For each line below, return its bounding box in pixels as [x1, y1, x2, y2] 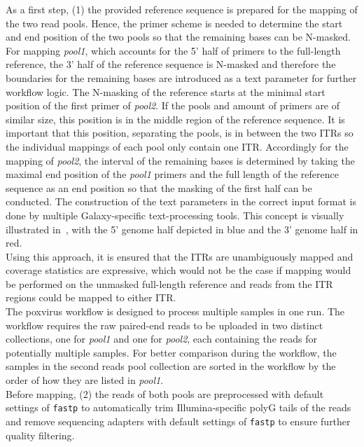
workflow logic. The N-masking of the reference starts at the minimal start [6, 84, 325, 99]
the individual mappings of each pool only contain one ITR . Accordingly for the [6, 139, 349, 153]
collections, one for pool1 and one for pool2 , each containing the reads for [6, 331, 317, 346]
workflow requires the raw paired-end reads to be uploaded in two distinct [6, 317, 323, 332]
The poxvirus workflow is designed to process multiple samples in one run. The [6, 304, 345, 319]
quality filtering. [6, 427, 75, 442]
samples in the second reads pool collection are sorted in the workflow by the [6, 359, 336, 373]
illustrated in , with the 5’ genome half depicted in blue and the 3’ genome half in [6, 221, 358, 236]
